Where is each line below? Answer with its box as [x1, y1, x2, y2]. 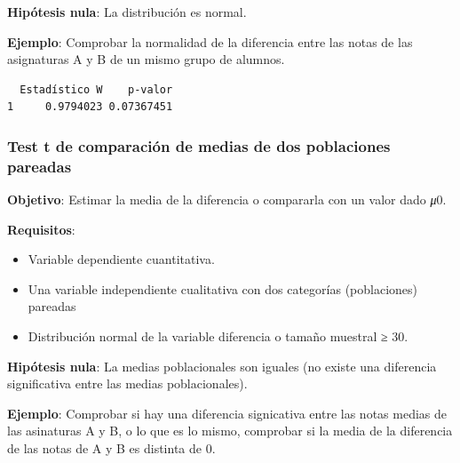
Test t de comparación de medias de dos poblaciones [7, 134, 391, 156]
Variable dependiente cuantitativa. [28, 250, 215, 268]
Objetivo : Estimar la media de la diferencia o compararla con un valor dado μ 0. [7, 190, 447, 209]
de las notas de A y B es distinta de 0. [7, 439, 216, 458]
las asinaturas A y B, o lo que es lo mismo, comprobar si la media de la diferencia [7, 421, 453, 440]
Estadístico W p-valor [20, 83, 173, 96]
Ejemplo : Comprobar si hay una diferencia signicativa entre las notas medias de [7, 403, 447, 422]
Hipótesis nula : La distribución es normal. [7, 3, 247, 20]
